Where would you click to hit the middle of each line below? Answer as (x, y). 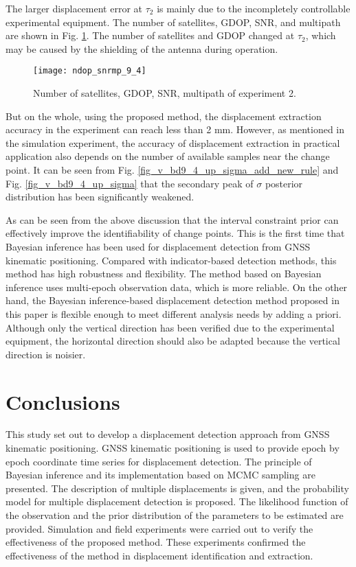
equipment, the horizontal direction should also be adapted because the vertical (173, 341)
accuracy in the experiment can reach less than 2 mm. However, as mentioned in (175, 129)
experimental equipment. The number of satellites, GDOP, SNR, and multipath (173, 22)
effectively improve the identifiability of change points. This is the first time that (175, 233)
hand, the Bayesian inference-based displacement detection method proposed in (173, 300)
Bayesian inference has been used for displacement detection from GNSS (158, 246)
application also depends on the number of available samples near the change (168, 156)
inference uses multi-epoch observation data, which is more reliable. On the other (177, 287)
